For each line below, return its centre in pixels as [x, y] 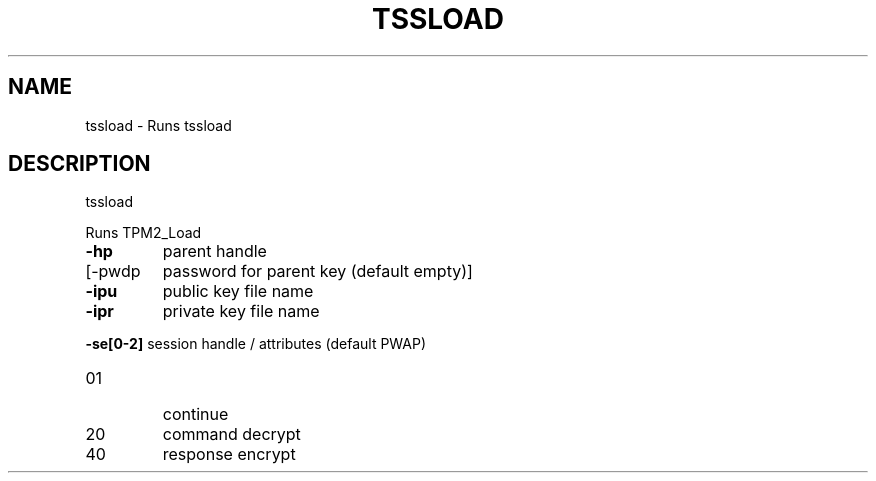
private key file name [241, 311]
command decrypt [231, 434]
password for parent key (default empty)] [317, 271]
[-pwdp [113, 271]
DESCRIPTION [79, 164]
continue [195, 414]
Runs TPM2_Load [143, 233]
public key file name [238, 291]
